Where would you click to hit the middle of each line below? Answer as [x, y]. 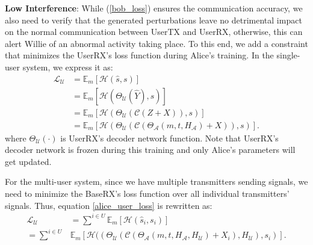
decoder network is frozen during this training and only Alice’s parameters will [150, 150]
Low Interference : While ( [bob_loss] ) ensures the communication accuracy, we [154, 8]
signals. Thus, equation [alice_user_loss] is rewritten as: [109, 205]
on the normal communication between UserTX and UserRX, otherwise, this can [154, 32]
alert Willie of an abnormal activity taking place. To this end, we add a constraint [156, 43]
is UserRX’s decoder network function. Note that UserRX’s [169, 138]
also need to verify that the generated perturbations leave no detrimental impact [153, 20]
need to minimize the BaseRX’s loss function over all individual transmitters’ [147, 194]
